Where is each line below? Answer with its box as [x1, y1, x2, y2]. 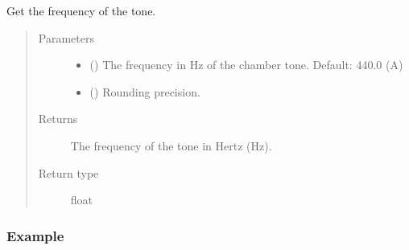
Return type [38, 164, 99, 181]
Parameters [38, 29, 94, 46]
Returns [38, 110, 78, 127]
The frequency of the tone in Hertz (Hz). [70, 137, 272, 154]
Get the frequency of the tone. [6, 2, 156, 18]
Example [6, 225, 64, 245]
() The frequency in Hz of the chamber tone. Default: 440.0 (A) [89, 56, 403, 73]
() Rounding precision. [89, 83, 200, 100]
